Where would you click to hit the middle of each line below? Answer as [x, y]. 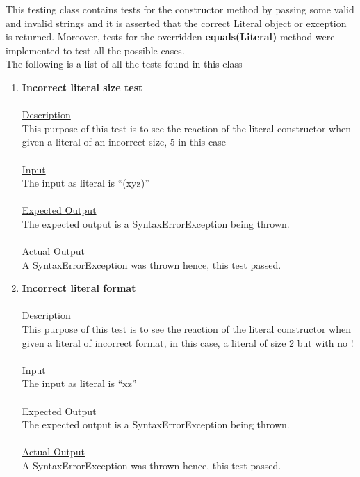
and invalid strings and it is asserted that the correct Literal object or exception [176, 23]
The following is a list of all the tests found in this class [124, 64]
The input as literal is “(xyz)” [85, 183]
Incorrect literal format [79, 288]
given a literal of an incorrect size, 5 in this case [124, 142]
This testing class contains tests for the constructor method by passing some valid [180, 9]
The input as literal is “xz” [79, 383]
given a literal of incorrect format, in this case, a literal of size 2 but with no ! [188, 342]
